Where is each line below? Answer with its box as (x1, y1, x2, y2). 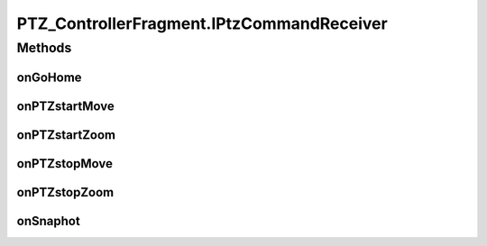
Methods (16, 40, 72, 56)
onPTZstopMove (16, 156, 113, 171)
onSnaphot (16, 213, 80, 229)
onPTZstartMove (16, 98, 115, 114)
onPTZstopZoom (16, 185, 115, 200)
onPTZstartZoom (16, 127, 116, 142)
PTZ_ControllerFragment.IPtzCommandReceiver (16, 14, 388, 33)
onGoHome (16, 69, 82, 85)
